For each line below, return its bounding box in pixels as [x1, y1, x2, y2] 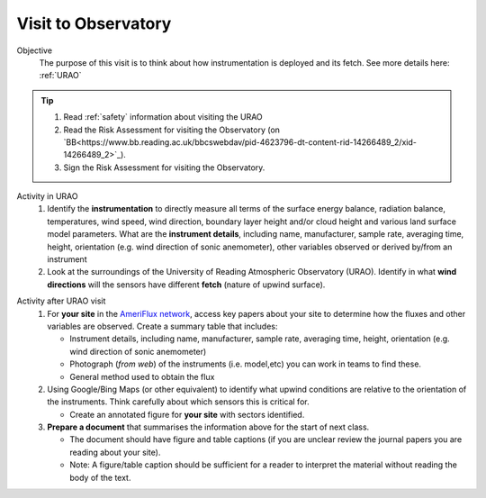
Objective [16, 45, 53, 56]
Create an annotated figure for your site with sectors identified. [69, 409, 305, 420]
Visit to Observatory [16, 14, 172, 33]
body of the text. [69, 472, 131, 483]
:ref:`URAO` [39, 70, 82, 81]
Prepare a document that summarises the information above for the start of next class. [47, 421, 370, 432]
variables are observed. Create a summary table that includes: [47, 321, 278, 331]
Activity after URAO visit [16, 295, 106, 306]
